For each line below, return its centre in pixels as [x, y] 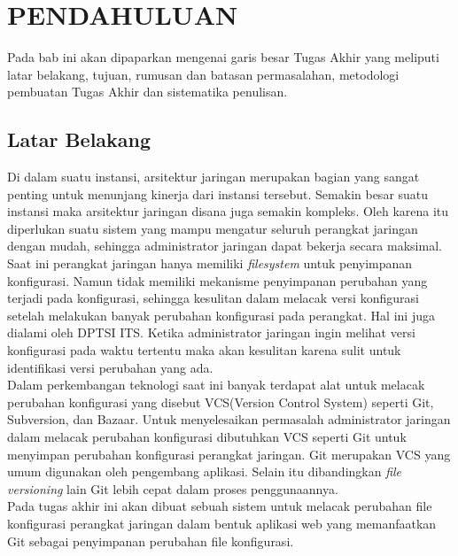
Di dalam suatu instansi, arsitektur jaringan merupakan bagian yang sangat [213, 177]
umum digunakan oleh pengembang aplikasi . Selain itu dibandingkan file [205, 471]
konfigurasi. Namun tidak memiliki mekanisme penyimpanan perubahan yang [217, 280]
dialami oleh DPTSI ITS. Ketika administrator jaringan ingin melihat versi [211, 332]
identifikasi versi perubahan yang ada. [110, 367]
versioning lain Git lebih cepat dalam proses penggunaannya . [173, 488]
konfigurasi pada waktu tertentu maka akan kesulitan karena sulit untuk [204, 350]
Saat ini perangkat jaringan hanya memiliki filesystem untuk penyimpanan [210, 263]
